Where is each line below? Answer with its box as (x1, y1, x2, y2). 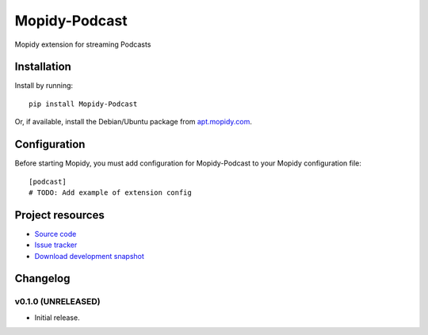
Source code (34, 229, 77, 238)
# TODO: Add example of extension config (29, 188, 192, 197)
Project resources (14, 208, 105, 222)
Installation (14, 60, 71, 74)
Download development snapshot (34, 251, 144, 261)
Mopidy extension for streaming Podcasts (14, 40, 151, 49)
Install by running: (14, 81, 74, 90)
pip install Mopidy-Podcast (29, 99, 138, 108)
